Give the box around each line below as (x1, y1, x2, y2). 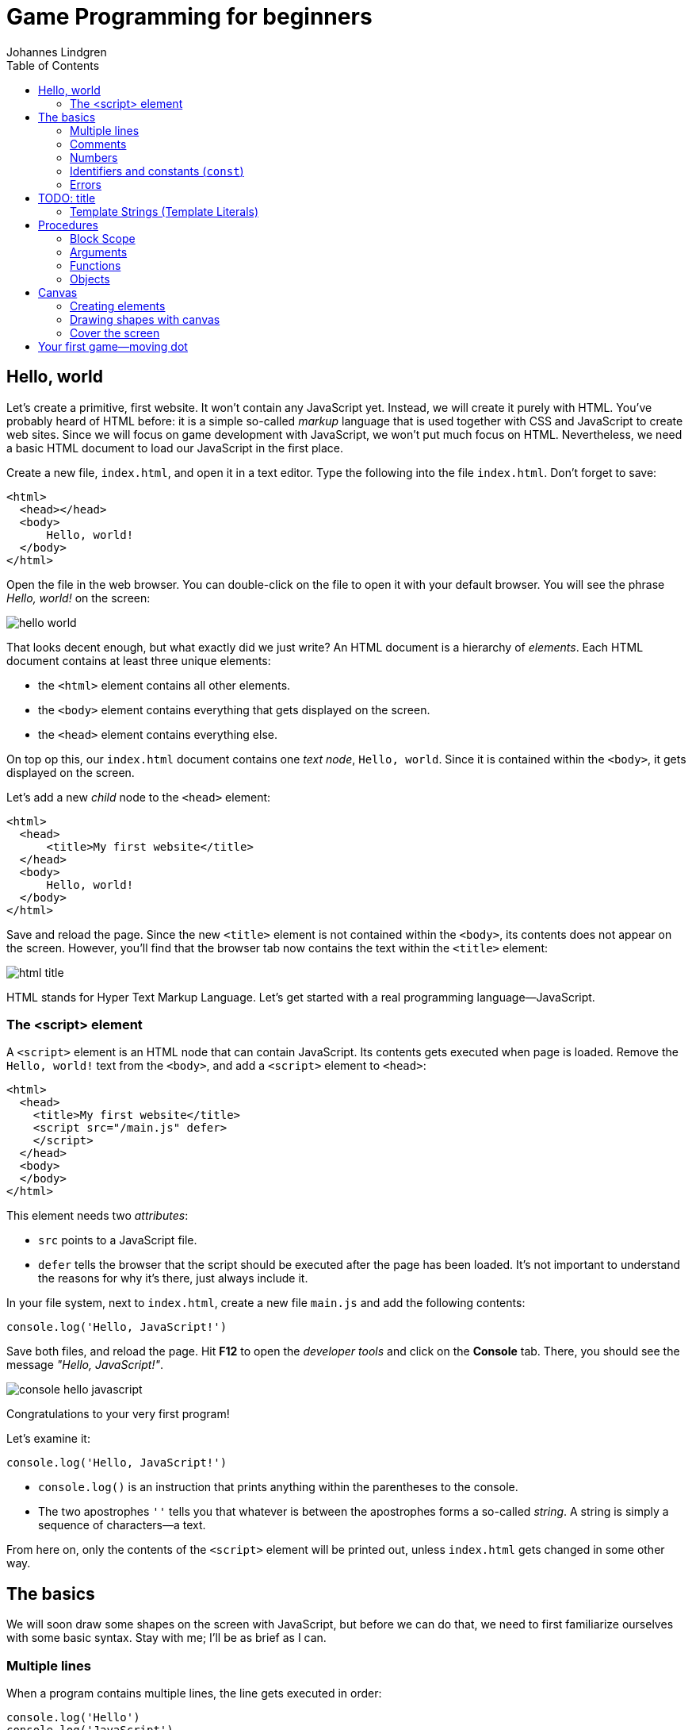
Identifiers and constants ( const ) (70, 163, 244, 178)
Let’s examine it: (6, 1432, 90, 1446)
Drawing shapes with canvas (70, 312, 220, 326)
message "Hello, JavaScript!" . (6, 1358, 164, 1372)
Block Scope (70, 231, 136, 245)
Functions (70, 258, 121, 272)
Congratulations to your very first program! (6, 1407, 230, 1421)
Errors (70, 177, 101, 191)
